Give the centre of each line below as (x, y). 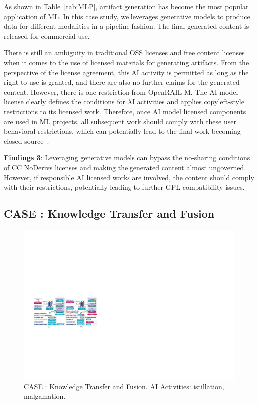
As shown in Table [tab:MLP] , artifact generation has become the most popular (126, 6)
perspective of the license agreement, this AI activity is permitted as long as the (126, 72)
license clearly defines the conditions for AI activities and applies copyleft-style (124, 101)
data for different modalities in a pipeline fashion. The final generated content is (127, 26)
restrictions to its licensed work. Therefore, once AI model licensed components (125, 111)
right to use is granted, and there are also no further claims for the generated (122, 82)
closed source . (27, 140)
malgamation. (45, 396)
